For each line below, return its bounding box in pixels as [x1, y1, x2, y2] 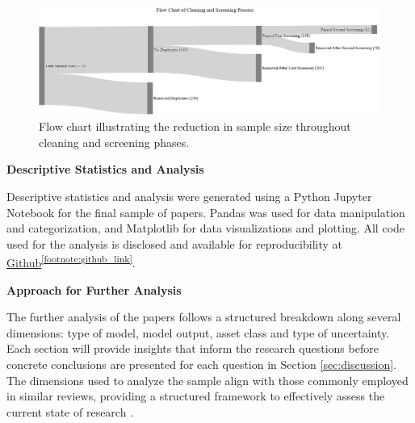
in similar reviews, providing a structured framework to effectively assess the [6, 387, 385, 404]
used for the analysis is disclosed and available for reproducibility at [6, 235, 342, 252]
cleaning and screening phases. [39, 133, 190, 150]
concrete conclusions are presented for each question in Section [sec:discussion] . [6, 355, 396, 372]
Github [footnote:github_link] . [6, 252, 136, 270]
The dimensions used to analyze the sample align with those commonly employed [6, 371, 409, 388]
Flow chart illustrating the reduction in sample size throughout [39, 118, 351, 135]
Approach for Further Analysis [6, 281, 182, 298]
